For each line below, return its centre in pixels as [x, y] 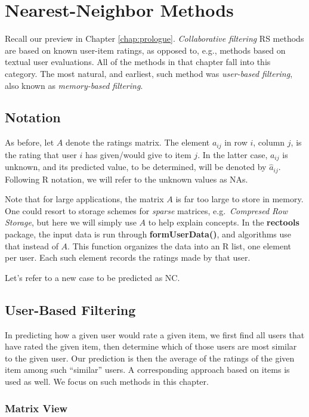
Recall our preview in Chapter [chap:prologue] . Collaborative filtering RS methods [154, 38]
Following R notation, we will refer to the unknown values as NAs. [126, 179]
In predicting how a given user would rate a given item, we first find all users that [155, 334]
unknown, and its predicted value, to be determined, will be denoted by [136, 167]
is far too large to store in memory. [240, 199]
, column [269, 142]
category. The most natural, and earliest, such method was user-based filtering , [149, 73]
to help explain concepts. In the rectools [224, 222]
